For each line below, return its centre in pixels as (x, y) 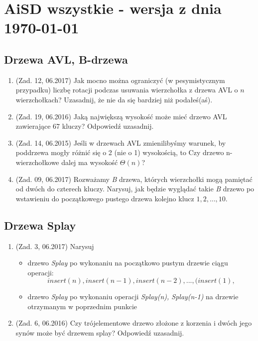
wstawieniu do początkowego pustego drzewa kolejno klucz (105, 198)
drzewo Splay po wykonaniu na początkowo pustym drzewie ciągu (128, 263)
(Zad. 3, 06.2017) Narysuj (55, 246)
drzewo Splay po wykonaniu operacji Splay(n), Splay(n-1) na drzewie (133, 297)
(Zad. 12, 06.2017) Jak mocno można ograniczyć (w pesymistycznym (120, 80)
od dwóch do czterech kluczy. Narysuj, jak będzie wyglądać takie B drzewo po (135, 189)
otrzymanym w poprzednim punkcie (82, 306)
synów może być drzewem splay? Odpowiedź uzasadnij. (100, 333)
